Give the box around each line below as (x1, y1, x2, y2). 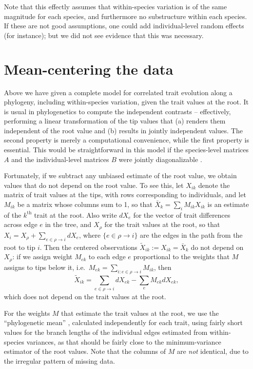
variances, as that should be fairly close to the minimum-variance (26, 336, 221, 347)
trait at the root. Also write (34, 209, 117, 220)
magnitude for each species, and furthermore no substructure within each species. (4, 11, 247, 21)
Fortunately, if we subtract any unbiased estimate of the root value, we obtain (4, 170, 237, 181)
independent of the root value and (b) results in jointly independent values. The (4, 125, 243, 135)
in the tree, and (45, 219, 92, 229)
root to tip (4, 242, 36, 252)
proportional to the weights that (133, 251, 230, 262)
